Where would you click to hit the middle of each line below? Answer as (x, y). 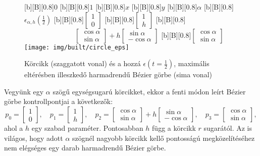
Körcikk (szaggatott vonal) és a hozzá (83, 63)
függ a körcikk (174, 128)
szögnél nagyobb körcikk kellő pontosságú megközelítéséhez (164, 138)
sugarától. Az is (228, 128)
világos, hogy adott (34, 138)
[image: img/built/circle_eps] (77, 47)
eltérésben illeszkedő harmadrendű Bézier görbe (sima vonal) (118, 74)
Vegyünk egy (24, 91)
